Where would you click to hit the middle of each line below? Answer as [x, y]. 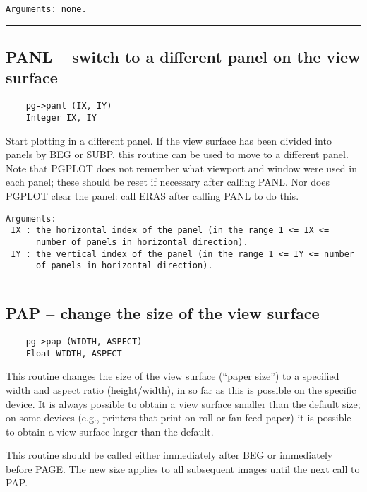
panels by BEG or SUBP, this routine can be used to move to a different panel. [177, 154]
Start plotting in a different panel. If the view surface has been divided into [169, 140]
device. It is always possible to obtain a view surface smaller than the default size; [183, 403]
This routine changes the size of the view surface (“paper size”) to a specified [173, 376]
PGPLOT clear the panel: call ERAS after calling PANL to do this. [152, 195]
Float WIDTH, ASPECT [74, 353]
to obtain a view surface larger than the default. [110, 431]
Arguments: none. [46, 9]
